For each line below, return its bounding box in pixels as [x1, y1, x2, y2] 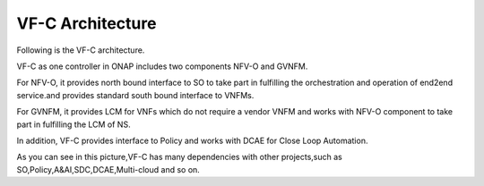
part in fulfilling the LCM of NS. [16, 119, 131, 130]
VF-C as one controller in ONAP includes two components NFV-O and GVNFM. [16, 61, 308, 72]
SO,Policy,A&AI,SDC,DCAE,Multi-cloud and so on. [16, 164, 201, 174]
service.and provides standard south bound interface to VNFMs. [16, 89, 255, 100]
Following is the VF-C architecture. [16, 45, 145, 55]
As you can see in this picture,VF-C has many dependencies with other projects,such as [16, 152, 342, 163]
